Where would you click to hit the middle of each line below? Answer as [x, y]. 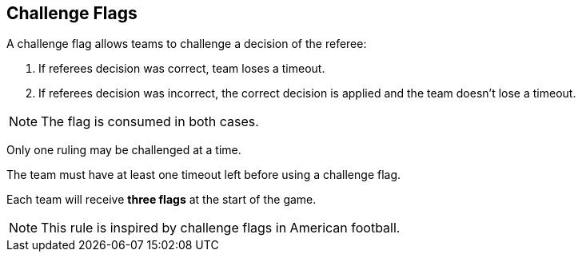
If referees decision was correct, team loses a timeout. [182, 69]
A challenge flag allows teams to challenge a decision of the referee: [187, 44]
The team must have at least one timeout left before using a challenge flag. [204, 175]
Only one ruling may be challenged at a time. [124, 150]
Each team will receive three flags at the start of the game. [161, 200]
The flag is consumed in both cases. [150, 122]
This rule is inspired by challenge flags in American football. [221, 228]
